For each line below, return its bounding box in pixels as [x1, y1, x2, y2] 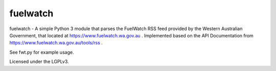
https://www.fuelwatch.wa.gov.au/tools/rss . [9, 40, 103, 46]
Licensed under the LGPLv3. [9, 59, 69, 65]
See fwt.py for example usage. [9, 49, 74, 55]
